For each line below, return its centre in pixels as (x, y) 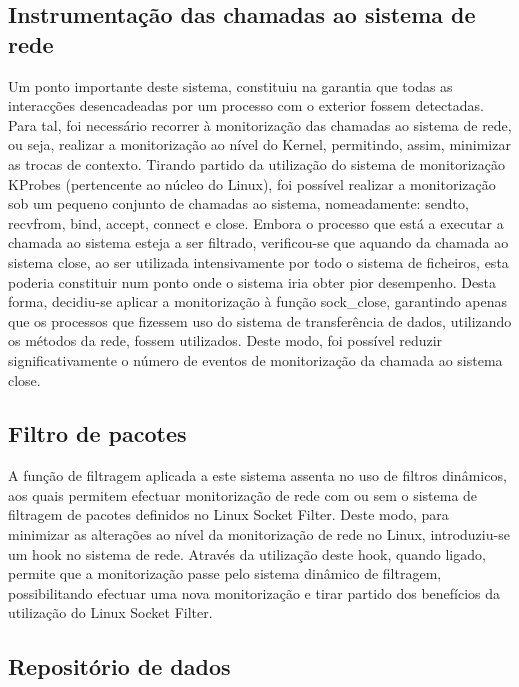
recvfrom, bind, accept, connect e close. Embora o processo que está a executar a (256, 222)
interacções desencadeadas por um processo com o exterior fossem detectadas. (246, 105)
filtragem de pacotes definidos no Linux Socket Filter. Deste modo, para (228, 514)
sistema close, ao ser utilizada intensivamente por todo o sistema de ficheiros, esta (258, 261)
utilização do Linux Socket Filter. (110, 612)
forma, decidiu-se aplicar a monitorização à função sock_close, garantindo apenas (258, 301)
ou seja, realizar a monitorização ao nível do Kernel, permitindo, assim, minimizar (259, 144)
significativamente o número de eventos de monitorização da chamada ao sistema (255, 359)
